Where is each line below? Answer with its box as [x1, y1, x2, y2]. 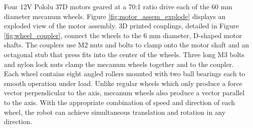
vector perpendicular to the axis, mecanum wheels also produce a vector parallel [4, 87, 245, 98]
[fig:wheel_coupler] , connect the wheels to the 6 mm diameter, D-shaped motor [4, 30, 242, 40]
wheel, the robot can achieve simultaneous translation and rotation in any [4, 107, 226, 117]
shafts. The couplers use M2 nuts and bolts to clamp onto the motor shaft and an [4, 40, 249, 50]
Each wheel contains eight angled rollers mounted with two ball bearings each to [4, 68, 245, 79]
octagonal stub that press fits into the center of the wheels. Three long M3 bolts [4, 49, 245, 59]
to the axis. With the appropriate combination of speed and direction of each [4, 97, 235, 107]
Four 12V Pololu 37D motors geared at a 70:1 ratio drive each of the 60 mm [4, 1, 232, 11]
